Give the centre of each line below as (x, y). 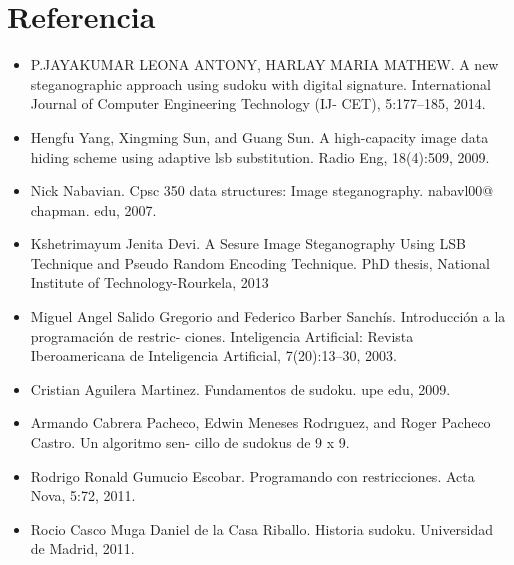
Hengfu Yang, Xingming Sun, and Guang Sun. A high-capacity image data (259, 136)
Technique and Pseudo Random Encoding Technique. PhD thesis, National (260, 262)
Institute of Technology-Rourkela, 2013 (149, 282)
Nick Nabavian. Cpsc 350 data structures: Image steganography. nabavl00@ (262, 190)
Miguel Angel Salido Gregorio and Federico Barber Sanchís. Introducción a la (268, 316)
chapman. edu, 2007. (93, 209)
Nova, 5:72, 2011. (83, 495)
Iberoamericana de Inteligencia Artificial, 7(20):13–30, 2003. (213, 355)
